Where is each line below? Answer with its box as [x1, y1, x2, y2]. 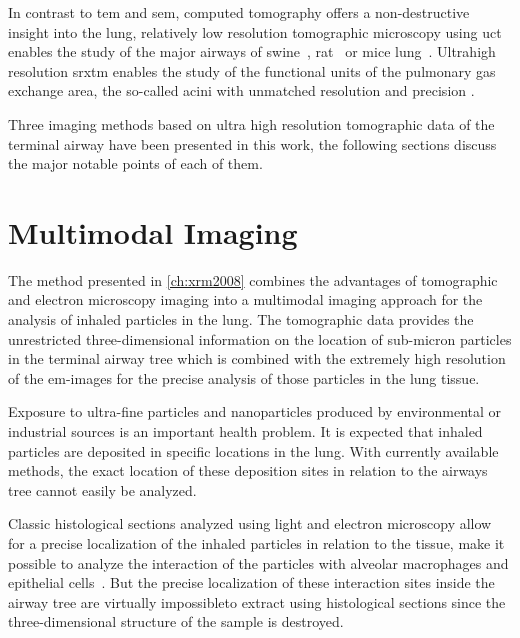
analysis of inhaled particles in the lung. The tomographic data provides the [8, 309, 474, 330]
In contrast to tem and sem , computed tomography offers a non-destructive [8, 2, 470, 22]
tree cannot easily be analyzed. [8, 479, 197, 500]
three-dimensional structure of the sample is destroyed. [8, 611, 344, 632]
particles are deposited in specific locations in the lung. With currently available [8, 440, 499, 461]
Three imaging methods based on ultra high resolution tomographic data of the [8, 113, 495, 134]
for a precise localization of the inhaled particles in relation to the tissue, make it [8, 533, 505, 553]
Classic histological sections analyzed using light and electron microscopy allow [8, 513, 492, 534]
